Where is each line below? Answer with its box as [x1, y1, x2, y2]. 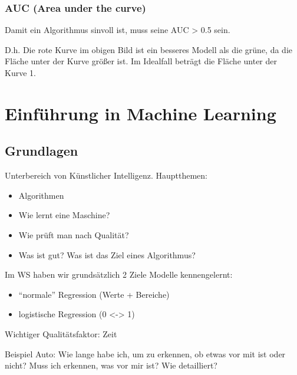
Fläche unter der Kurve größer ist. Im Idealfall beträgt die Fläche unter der [5, 55, 277, 67]
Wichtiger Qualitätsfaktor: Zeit [5, 327, 117, 340]
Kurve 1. [5, 67, 36, 78]
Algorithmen [18, 189, 64, 201]
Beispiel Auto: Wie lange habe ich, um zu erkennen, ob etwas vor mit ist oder [5, 347, 286, 360]
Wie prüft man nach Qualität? [18, 228, 129, 241]
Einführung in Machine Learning [5, 101, 276, 125]
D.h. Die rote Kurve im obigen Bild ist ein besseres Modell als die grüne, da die [5, 43, 292, 55]
